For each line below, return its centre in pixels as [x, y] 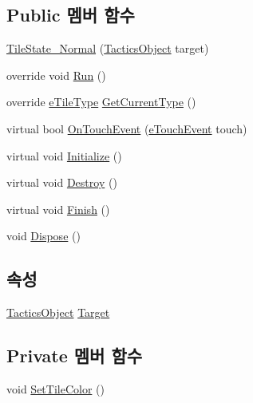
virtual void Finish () [58, 209]
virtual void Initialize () [64, 155]
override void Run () [56, 75]
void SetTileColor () [55, 388]
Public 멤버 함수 [71, 15]
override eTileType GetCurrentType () [101, 102]
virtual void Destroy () [62, 182]
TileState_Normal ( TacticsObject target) [108, 48]
